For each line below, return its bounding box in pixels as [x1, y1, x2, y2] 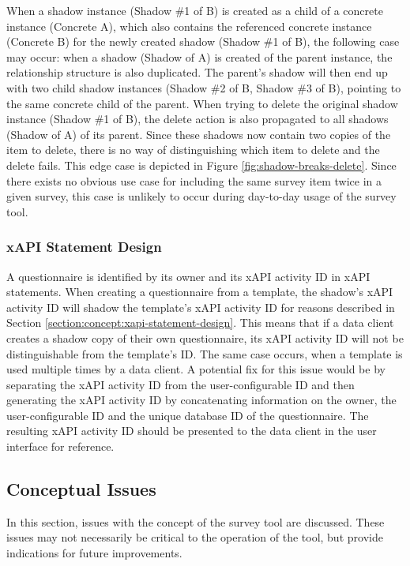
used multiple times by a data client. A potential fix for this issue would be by [6, 361, 386, 377]
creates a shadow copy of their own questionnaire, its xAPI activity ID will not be [6, 329, 404, 346]
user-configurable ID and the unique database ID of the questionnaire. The [6, 407, 369, 423]
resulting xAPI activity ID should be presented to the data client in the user [6, 422, 377, 439]
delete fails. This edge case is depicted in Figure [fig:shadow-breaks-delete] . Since [6, 156, 397, 173]
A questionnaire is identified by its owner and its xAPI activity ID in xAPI [6, 268, 371, 284]
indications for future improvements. [6, 545, 182, 561]
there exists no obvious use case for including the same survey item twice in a [6, 172, 382, 189]
